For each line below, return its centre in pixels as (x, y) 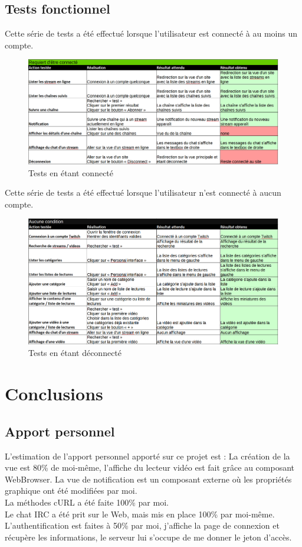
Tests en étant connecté (71, 172)
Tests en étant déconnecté (75, 353)
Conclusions (54, 394)
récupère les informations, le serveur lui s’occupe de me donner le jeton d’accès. (148, 537)
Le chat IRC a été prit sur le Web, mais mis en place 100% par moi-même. (140, 514)
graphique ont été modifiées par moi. (71, 491)
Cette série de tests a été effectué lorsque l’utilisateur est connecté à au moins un (151, 33)
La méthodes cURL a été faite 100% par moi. (87, 502)
